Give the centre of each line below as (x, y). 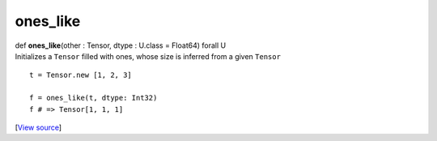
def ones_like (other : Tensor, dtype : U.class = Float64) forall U (121, 45)
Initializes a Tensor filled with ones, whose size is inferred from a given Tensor (148, 56)
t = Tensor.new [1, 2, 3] (81, 75)
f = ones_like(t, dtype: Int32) (93, 98)
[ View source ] (38, 127)
